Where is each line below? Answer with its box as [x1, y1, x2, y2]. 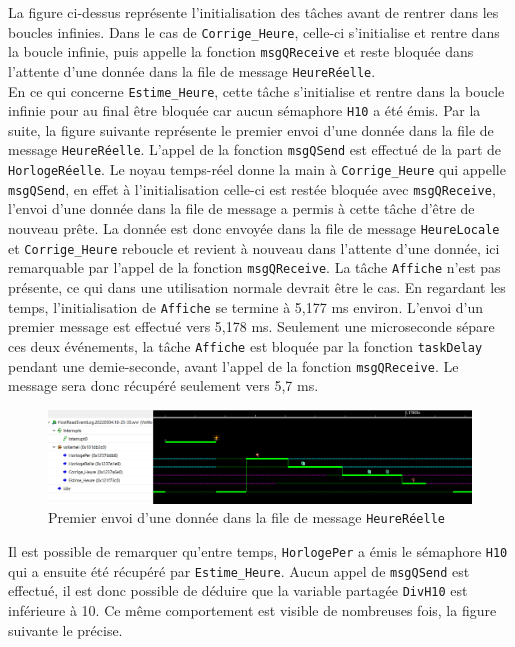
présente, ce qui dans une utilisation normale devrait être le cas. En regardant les [8, 277, 506, 297]
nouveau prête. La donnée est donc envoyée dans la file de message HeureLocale [8, 218, 500, 239]
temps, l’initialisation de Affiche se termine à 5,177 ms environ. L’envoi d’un [8, 296, 483, 317]
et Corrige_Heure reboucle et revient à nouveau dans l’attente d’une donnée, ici [8, 237, 500, 258]
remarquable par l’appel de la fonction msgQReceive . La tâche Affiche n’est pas [8, 257, 501, 278]
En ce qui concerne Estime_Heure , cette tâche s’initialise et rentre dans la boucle [8, 80, 505, 101]
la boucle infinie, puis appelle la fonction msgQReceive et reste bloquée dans [8, 41, 474, 62]
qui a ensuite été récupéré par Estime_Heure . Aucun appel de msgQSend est [8, 560, 470, 581]
